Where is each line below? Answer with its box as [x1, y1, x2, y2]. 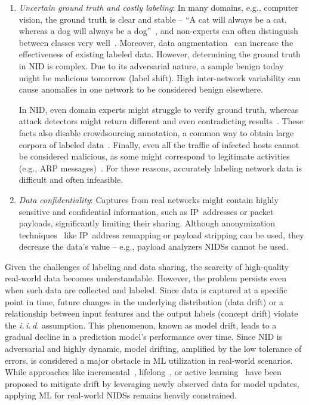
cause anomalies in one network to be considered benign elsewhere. [18, 83, 263, 96]
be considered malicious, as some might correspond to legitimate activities [18, 150, 290, 162]
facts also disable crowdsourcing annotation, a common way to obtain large [18, 126, 294, 139]
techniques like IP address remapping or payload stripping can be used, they [18, 228, 304, 241]
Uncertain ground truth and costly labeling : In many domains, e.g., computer [18, 1, 298, 13]
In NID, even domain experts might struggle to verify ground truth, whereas [18, 103, 299, 115]
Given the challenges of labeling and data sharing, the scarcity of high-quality [5, 260, 289, 272]
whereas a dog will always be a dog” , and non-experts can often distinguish [18, 24, 298, 37]
